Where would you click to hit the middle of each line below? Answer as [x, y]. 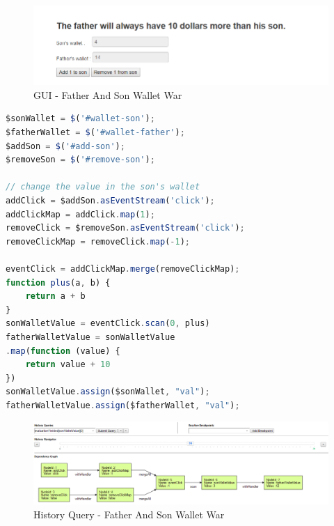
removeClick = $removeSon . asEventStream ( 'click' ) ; [125, 228]
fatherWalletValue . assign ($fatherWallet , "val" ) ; [123, 405]
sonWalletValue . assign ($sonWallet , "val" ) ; [108, 392]
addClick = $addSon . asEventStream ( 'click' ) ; [110, 200]
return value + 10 [68, 365]
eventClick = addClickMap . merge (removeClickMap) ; [123, 269]
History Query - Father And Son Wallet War [129, 514]
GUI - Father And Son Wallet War [108, 94]
